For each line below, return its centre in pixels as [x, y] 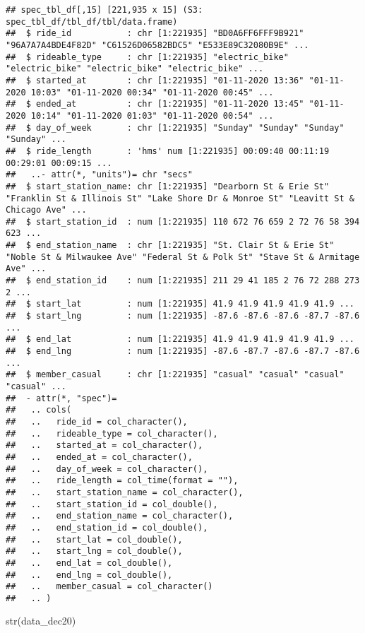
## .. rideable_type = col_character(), [112, 433]
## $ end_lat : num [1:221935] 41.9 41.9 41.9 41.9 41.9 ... [180, 339]
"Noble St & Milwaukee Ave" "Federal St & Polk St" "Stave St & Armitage [183, 257]
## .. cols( [39, 410]
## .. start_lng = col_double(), [94, 551]
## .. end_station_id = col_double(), [107, 527]
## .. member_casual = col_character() [109, 587]
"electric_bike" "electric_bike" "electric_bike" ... [135, 69]
